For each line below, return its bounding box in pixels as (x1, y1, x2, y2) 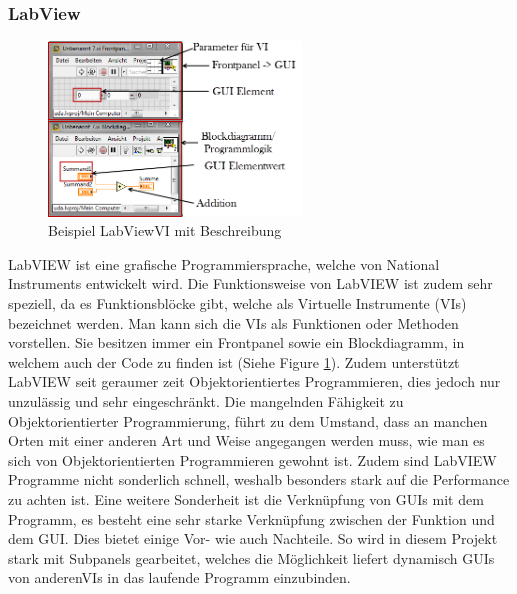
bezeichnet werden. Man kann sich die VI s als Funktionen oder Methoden (8, 312, 459, 333)
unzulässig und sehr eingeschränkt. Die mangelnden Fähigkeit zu (8, 390, 404, 411)
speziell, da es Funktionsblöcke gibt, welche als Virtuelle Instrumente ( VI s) (8, 292, 467, 313)
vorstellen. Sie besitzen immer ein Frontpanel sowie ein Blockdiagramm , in (8, 332, 465, 353)
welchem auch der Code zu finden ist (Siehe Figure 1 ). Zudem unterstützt (8, 351, 460, 372)
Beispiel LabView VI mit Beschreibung (48, 220, 282, 241)
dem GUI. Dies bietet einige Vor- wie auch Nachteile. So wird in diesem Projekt (8, 528, 498, 549)
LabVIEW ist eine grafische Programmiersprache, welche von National (8, 253, 440, 274)
